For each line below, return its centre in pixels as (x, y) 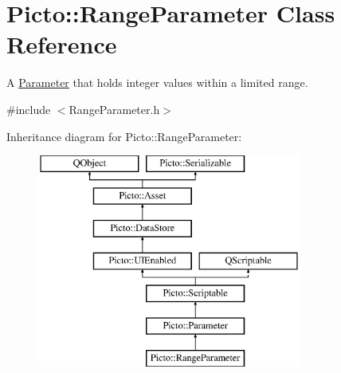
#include (29, 109)
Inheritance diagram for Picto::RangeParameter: (124, 136)
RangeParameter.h (114, 109)
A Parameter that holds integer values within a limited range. (157, 82)
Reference (62, 44)
